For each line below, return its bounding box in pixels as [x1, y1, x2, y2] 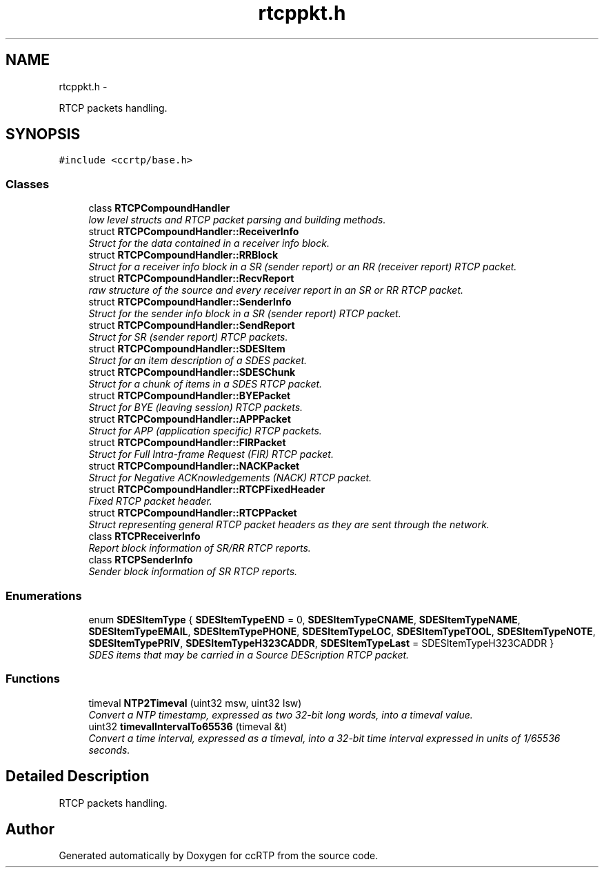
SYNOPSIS [6, 126, 81, 143]
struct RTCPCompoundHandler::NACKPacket [88, 460, 300, 472]
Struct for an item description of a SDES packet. [88, 354, 308, 367]
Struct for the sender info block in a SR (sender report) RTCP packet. [88, 308, 401, 320]
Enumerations [6, 588, 82, 603]
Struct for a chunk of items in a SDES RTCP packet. [88, 378, 323, 390]
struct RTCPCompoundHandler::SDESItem [88, 343, 285, 355]
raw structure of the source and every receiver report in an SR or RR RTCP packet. [88, 284, 463, 297]
